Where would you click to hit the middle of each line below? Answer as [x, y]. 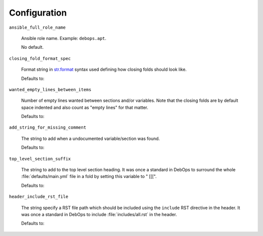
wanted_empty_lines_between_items [50, 89]
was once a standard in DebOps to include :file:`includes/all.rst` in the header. [99, 214]
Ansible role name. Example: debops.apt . [64, 38]
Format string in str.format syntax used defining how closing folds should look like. [104, 69]
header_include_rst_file [38, 197]
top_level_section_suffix [40, 159]
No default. [32, 47]
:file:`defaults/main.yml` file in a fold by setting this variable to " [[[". [89, 177]
